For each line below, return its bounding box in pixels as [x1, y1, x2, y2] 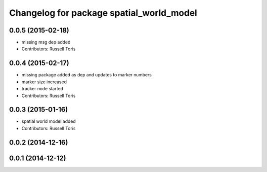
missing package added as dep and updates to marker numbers [21, 72, 152, 78]
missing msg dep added [21, 39, 71, 45]
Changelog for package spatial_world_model [9, 7, 197, 18]
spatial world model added [21, 118, 76, 124]
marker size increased [21, 79, 67, 85]
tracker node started [21, 86, 64, 92]
